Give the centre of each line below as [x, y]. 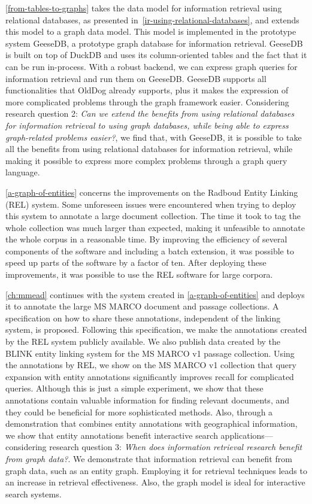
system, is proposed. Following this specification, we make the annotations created [156, 330]
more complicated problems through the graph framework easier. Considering [147, 101]
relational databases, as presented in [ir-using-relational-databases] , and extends [152, 19]
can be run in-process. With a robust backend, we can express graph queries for [152, 66]
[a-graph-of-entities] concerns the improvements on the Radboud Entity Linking [152, 192]
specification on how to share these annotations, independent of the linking [143, 318]
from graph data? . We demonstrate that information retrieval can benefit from [149, 458]
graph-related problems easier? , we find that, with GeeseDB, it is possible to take [154, 137]
